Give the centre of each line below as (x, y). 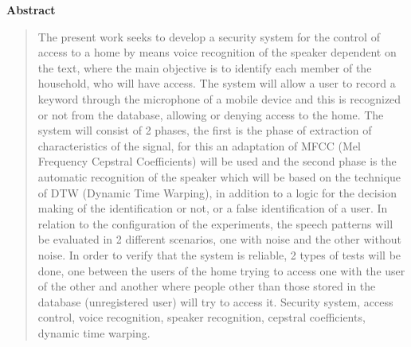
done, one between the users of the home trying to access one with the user (221, 270)
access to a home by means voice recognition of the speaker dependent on (217, 52)
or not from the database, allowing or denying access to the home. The (211, 114)
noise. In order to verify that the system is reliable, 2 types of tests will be (219, 254)
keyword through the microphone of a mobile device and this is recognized (219, 98)
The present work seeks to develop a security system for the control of (209, 36)
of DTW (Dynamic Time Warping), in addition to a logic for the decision (217, 192)
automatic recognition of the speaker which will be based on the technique (219, 176)
